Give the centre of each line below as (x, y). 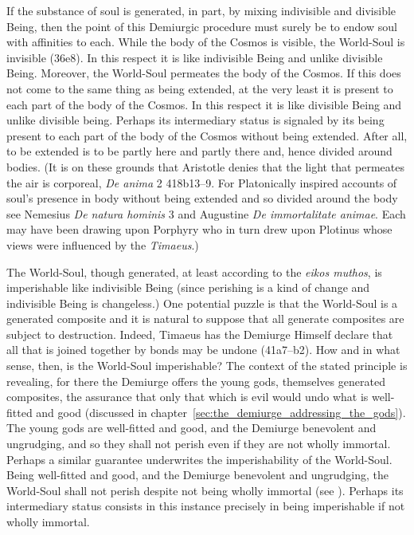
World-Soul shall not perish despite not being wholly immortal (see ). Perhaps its (205, 490)
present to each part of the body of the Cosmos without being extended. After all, (207, 135)
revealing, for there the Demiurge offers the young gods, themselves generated (196, 381)
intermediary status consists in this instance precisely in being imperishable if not (206, 506)
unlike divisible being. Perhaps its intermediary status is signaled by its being (195, 120)
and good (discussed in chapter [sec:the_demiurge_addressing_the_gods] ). (221, 412)
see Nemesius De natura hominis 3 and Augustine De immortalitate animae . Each (206, 213)
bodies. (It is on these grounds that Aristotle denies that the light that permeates (205, 166)
